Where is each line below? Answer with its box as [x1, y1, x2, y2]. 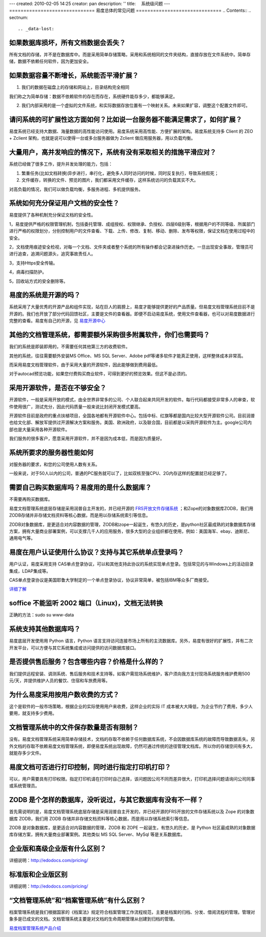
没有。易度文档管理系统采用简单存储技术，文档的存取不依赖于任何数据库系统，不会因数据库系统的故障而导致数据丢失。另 [9, 736, 255, 742]
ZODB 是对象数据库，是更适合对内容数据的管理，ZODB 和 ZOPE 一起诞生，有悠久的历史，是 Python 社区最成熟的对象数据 [9, 825, 256, 830]
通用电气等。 [9, 535, 35, 541]
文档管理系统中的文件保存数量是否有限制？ [9, 723, 139, 732]
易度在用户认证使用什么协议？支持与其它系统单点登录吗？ [9, 548, 184, 557]
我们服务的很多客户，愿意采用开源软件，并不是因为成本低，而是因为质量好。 [9, 436, 165, 442]
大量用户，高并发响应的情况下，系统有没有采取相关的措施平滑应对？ [9, 148, 216, 156]
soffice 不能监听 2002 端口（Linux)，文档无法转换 [9, 599, 163, 607]
